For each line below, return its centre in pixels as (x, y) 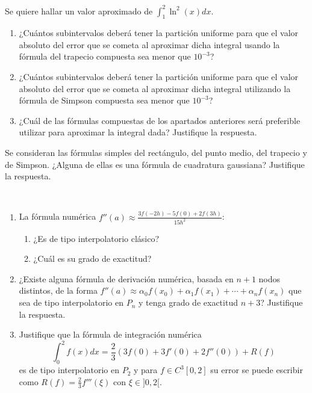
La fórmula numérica (58, 216)
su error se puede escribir (257, 370)
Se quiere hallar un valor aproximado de (79, 11)
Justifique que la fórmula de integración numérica (110, 334)
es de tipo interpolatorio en (69, 370)
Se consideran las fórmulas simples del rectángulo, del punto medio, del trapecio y (156, 153)
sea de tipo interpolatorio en (71, 302)
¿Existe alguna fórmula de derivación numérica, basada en (126, 278)
